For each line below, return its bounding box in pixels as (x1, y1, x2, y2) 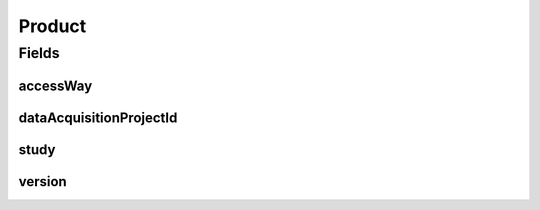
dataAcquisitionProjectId (18, 109, 178, 126)
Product (18, 15, 87, 37)
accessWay (18, 77, 93, 94)
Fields (18, 44, 60, 62)
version (18, 173, 67, 190)
